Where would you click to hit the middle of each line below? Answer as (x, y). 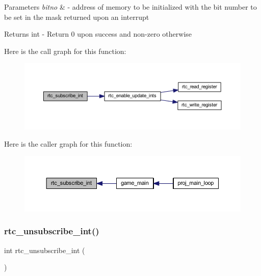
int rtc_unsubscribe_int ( (45, 250)
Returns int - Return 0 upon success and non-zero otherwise (98, 34)
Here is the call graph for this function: (65, 51)
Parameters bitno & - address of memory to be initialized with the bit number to (130, 7)
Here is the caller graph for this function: (68, 143)
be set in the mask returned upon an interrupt (77, 17)
